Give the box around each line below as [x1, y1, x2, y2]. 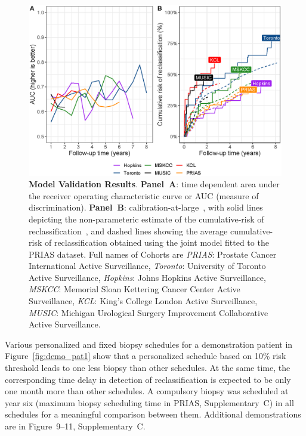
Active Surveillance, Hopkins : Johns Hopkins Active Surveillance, [29, 271, 266, 283]
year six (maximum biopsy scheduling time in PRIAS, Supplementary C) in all [5, 396, 294, 409]
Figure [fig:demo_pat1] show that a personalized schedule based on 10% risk [5, 350, 286, 362]
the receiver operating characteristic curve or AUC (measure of [29, 189, 259, 202]
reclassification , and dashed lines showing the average [29, 224, 228, 237]
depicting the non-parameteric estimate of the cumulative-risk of [29, 212, 264, 225]
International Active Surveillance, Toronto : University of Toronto [29, 259, 266, 272]
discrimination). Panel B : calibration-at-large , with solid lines [29, 201, 263, 214]
